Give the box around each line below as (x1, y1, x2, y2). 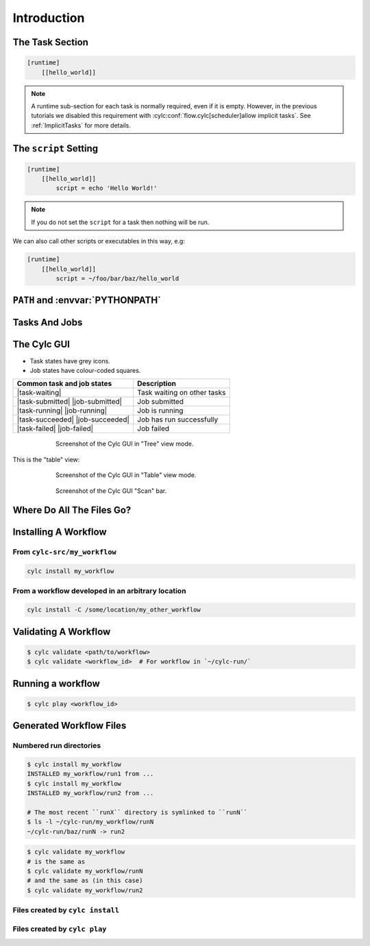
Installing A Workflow (12, 526, 107, 538)
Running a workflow (12, 677, 101, 689)
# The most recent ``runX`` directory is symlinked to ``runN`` (27, 808, 248, 816)
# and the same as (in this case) (27, 877, 143, 884)
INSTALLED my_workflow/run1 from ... (27, 770, 154, 778)
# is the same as (27, 858, 86, 865)
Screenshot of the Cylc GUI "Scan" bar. (56, 487, 167, 495)
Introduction (12, 10, 85, 25)
